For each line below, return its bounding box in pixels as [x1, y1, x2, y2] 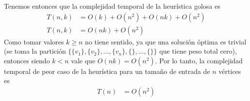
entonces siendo [4, 55, 50, 65]
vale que [71, 55, 96, 65]
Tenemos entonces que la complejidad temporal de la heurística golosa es [4, 1, 220, 11]
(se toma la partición [4, 46, 66, 56]
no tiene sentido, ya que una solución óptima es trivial [85, 36, 247, 46]
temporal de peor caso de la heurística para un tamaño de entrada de [4, 66, 210, 76]
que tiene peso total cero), [159, 46, 237, 56]
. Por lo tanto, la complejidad [155, 55, 243, 65]
